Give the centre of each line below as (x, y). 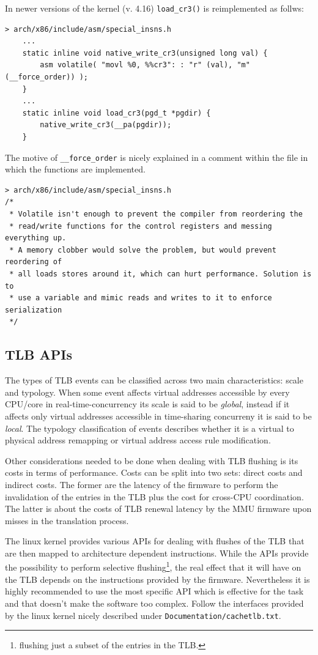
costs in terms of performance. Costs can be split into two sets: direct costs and (154, 472)
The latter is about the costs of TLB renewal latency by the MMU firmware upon (158, 509)
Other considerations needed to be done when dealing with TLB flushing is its (152, 460)
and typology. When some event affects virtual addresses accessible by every (147, 392)
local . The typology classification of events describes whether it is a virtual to (150, 428)
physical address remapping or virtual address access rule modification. (138, 440)
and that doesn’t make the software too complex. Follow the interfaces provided (154, 603)
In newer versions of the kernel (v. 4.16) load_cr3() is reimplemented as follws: (154, 8)
